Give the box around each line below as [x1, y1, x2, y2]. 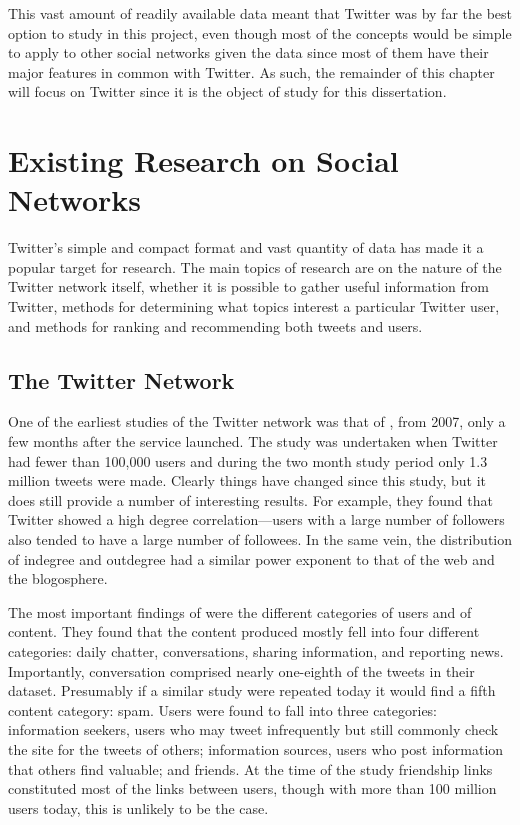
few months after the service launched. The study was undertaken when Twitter [8, 431, 498, 452]
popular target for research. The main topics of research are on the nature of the [8, 256, 502, 277]
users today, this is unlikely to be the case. [8, 797, 269, 818]
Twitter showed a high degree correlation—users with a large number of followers [8, 509, 505, 530]
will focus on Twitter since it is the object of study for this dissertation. [8, 81, 447, 102]
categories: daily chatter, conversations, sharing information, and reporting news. [8, 640, 504, 661]
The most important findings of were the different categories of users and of [8, 601, 472, 622]
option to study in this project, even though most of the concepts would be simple [8, 22, 512, 43]
